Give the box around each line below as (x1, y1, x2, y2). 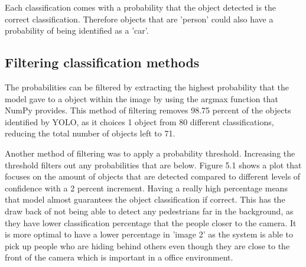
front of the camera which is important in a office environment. (5, 251, 233, 263)
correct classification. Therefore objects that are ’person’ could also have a (5, 12, 274, 25)
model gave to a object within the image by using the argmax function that (5, 92, 278, 105)
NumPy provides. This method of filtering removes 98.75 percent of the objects (5, 104, 291, 116)
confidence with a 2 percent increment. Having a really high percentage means (5, 181, 288, 194)
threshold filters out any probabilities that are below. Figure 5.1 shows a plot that (5, 158, 302, 171)
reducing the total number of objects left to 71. (5, 127, 175, 139)
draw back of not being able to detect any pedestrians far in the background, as (5, 204, 294, 217)
